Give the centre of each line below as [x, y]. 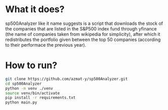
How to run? [31, 66]
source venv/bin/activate [32, 93]
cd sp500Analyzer [24, 84]
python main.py [21, 102]
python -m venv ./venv [29, 88]
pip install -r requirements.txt [40, 98]
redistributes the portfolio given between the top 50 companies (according [83, 40]
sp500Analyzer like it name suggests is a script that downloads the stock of [84, 23]
